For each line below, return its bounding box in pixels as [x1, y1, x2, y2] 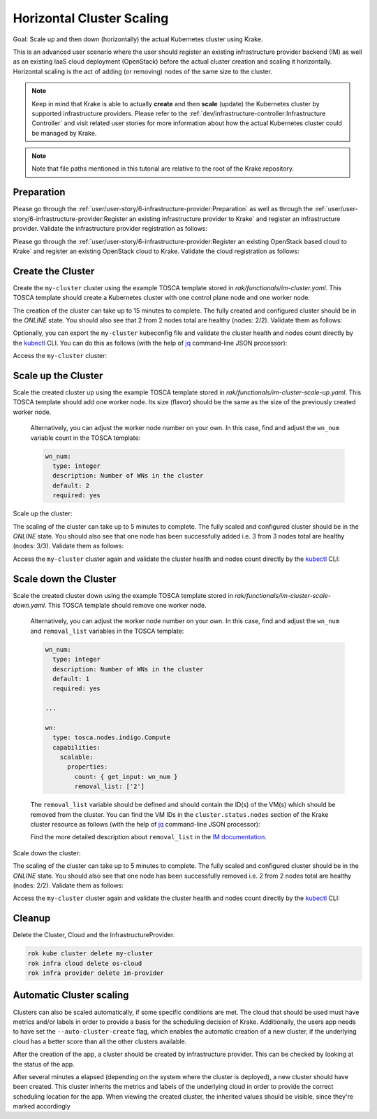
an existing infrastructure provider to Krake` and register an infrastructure [129, 214, 341, 223]
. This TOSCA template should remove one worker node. [44, 601, 207, 610]
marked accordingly [13, 1102, 71, 1111]
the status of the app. [13, 1060, 75, 1068]
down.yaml [13, 601, 45, 610]
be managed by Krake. [31, 129, 97, 137]
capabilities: [52, 743, 101, 751]
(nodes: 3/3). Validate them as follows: [13, 542, 124, 550]
